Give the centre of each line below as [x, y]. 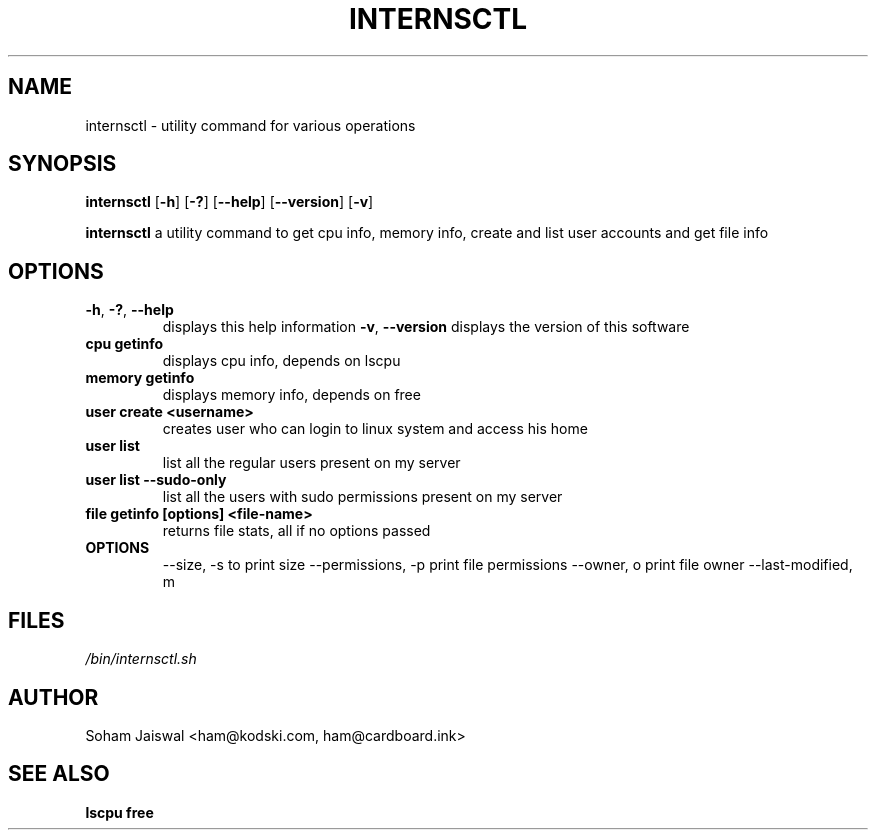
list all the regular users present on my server [311, 463]
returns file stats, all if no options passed [296, 531]
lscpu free [119, 812]
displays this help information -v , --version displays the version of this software [426, 327]
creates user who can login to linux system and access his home [375, 429]
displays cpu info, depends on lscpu [281, 361]
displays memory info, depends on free [291, 395]
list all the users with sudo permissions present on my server [362, 497]
